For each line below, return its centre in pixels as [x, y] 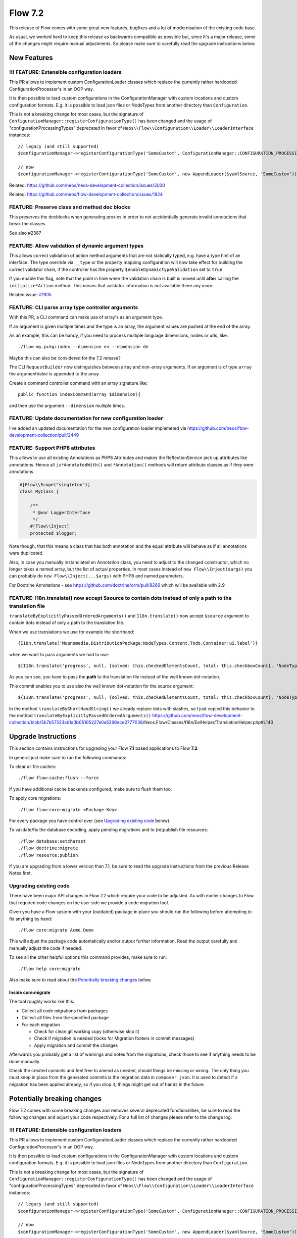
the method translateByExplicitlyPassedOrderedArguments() [80, 715]
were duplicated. [26, 553]
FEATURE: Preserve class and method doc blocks [70, 207]
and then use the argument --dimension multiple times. [67, 406]
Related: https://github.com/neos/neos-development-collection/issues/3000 [87, 185]
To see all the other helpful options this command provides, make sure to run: [88, 957]
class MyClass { [39, 492]
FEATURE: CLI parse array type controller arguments [74, 307]
